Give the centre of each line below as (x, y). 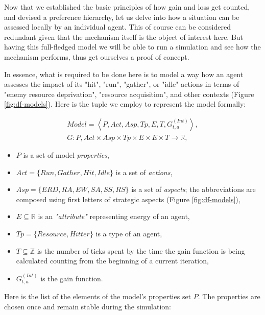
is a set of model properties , (66, 155)
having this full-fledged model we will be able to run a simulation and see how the (132, 47)
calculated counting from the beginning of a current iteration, (112, 261)
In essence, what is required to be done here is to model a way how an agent (124, 74)
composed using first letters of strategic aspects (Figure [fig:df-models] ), (128, 199)
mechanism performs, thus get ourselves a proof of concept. (97, 56)
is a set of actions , (144, 172)
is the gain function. (72, 278)
